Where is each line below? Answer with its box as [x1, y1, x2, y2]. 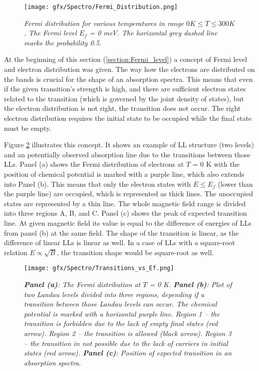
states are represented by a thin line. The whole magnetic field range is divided [4, 198, 246, 208]
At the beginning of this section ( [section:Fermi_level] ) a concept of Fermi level [4, 54, 247, 64]
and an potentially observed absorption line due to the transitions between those [4, 149, 251, 159]
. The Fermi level [24, 27, 77, 38]
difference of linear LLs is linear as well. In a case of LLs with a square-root [4, 237, 235, 248]
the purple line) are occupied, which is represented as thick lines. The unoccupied [4, 188, 254, 199]
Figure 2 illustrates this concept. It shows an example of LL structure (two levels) [4, 139, 254, 150]
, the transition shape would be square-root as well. [56, 247, 214, 257]
